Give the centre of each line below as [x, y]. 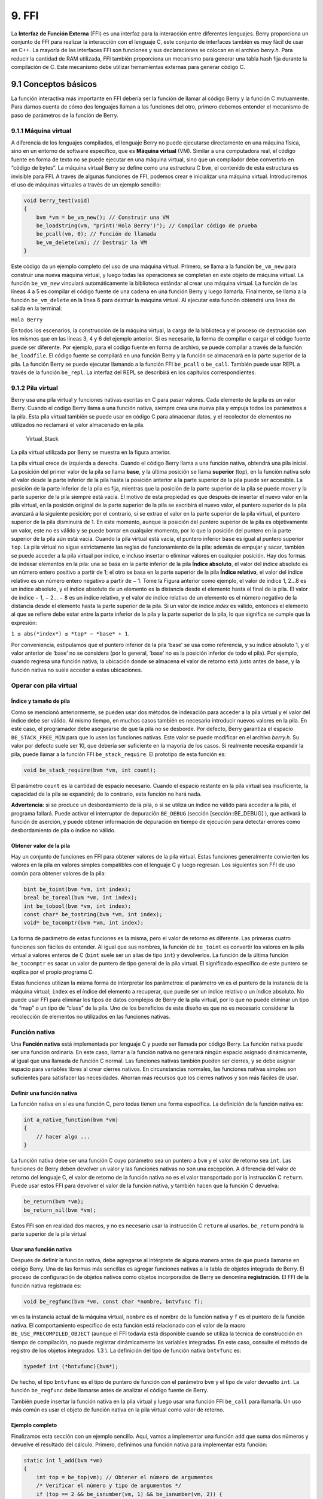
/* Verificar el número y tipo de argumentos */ [109, 1486]
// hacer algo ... [63, 1137]
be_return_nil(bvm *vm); [60, 1210]
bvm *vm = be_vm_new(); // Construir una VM [103, 217]
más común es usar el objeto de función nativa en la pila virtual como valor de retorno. [118, 1410]
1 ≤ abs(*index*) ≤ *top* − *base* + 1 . [70, 634]
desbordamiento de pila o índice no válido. [63, 830]
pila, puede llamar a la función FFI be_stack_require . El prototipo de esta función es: [119, 754]
